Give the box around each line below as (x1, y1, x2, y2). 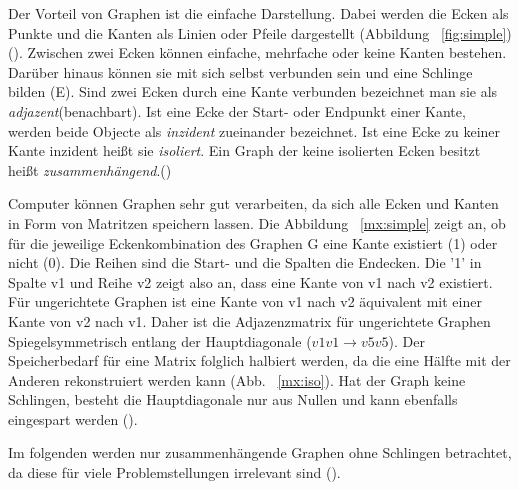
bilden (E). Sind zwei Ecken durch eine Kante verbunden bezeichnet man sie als (8, 81, 498, 102)
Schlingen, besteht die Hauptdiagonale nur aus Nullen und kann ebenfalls (8, 389, 458, 410)
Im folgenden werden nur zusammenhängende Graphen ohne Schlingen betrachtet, (8, 442, 512, 463)
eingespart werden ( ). (8, 408, 138, 429)
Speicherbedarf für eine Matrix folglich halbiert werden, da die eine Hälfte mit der (8, 350, 511, 371)
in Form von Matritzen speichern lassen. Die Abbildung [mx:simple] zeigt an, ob (8, 212, 506, 233)
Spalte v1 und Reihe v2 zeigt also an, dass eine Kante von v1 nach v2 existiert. (8, 271, 493, 292)
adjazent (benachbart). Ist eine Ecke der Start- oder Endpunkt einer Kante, (8, 100, 466, 121)
